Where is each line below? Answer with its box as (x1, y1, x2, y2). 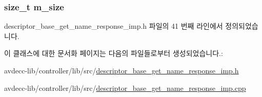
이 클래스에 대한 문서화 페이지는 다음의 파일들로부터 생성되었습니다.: (4, 48, 223, 59)
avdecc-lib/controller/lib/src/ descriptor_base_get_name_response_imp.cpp (4, 82, 246, 93)
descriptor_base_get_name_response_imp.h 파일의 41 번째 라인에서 (4, 21, 223, 31)
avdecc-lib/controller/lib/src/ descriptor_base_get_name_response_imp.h (4, 65, 239, 75)
